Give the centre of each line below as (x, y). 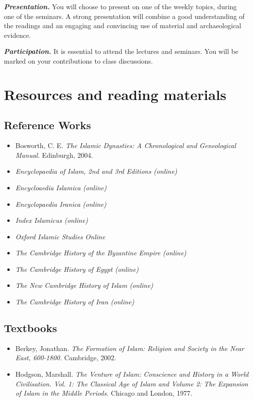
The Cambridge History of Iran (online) (75, 302)
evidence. (17, 35)
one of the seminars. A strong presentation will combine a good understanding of (124, 16)
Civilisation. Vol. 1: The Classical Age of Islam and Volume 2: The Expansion (132, 383)
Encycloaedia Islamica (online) (61, 187)
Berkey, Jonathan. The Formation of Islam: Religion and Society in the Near (130, 348)
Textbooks (31, 328)
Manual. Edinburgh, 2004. (54, 155)
